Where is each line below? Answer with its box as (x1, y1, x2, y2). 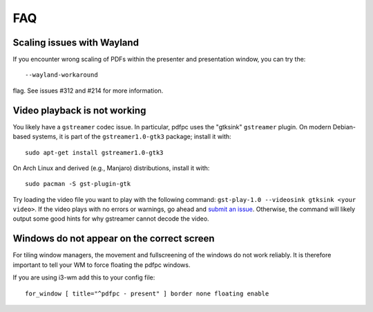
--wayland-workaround (25, 71, 98, 79)
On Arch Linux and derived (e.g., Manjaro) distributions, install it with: (12, 163, 210, 172)
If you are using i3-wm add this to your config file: (12, 273, 155, 282)
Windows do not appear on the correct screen (12, 232, 215, 245)
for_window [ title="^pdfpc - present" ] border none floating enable (25, 289, 269, 297)
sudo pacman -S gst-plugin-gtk (25, 180, 131, 188)
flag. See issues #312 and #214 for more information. (12, 86, 164, 95)
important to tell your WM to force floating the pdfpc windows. (12, 260, 191, 269)
